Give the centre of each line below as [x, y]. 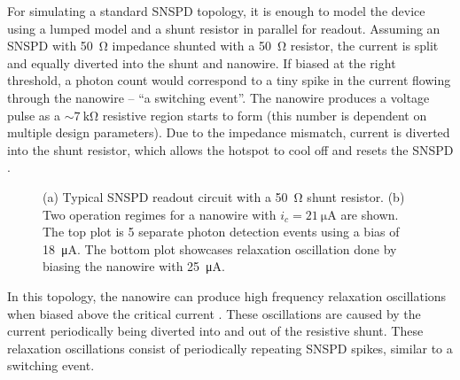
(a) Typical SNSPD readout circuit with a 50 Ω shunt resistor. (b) [224, 196]
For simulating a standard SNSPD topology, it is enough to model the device [216, 11]
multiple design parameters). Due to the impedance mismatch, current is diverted [229, 132]
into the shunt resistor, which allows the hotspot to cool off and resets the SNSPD [230, 149]
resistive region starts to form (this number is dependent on [265, 115]
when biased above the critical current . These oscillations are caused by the [214, 313]
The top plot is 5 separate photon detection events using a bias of [221, 232]
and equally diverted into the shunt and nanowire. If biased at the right [202, 62]
